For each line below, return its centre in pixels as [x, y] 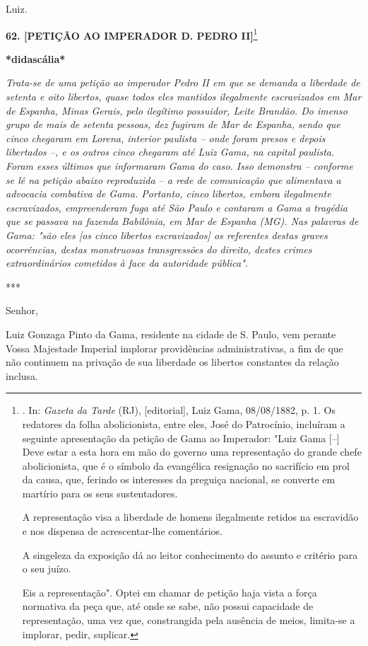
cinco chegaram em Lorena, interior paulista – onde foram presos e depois [166, 138]
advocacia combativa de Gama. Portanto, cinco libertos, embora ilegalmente [168, 194]
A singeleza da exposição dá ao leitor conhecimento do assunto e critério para [190, 554]
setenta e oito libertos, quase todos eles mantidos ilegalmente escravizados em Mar [184, 97]
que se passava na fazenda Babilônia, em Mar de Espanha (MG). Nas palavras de [182, 221]
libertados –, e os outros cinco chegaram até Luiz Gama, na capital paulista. [170, 152]
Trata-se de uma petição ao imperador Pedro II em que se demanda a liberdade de [183, 82]
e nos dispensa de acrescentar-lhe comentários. [122, 531]
